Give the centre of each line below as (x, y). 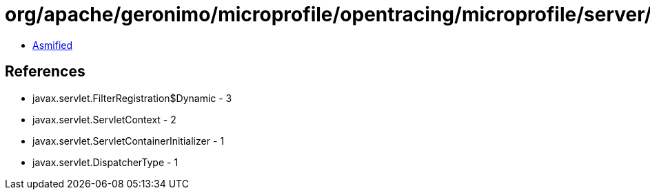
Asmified (53, 45)
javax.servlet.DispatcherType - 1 (105, 162)
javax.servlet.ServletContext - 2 (104, 119)
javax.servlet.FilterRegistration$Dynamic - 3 (132, 98)
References (45, 72)
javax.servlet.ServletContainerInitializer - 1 (128, 141)
